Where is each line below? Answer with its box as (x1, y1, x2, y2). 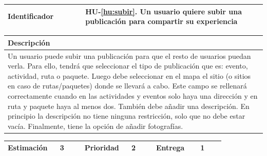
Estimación (8, 142, 48, 153)
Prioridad (84, 142, 119, 153)
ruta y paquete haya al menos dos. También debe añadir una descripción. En (8, 100, 250, 111)
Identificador (8, 11, 54, 21)
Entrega (156, 142, 185, 153)
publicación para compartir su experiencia (85, 16, 238, 27)
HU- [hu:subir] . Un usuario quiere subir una (85, 6, 242, 16)
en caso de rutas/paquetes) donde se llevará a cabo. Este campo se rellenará (8, 80, 247, 91)
